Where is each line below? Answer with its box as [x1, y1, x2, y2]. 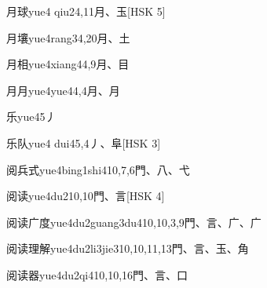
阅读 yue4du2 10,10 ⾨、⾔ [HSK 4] [6, 188, 165, 204]
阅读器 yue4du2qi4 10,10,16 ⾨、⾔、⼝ [6, 266, 188, 283]
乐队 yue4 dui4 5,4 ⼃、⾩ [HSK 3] [6, 134, 161, 151]
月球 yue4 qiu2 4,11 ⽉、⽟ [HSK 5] [6, 3, 166, 19]
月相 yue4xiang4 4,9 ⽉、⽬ [6, 56, 130, 72]
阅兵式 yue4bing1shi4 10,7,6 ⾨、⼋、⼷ [6, 161, 190, 177]
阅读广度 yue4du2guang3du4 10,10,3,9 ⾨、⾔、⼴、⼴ [6, 213, 262, 230]
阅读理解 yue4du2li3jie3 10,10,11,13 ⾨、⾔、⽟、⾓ [6, 240, 249, 257]
